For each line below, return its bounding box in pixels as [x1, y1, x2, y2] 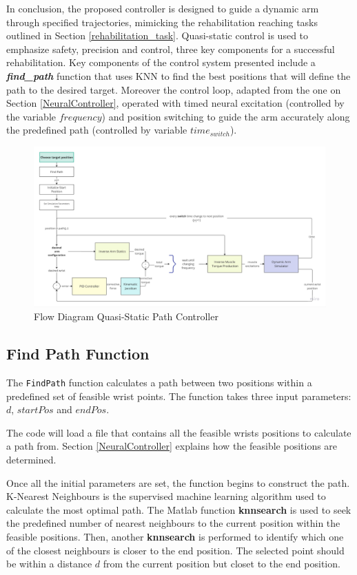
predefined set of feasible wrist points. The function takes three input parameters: [6, 388, 351, 403]
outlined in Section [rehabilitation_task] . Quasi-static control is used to [6, 28, 309, 43]
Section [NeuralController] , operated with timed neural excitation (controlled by [6, 96, 345, 110]
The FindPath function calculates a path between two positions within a [6, 375, 312, 390]
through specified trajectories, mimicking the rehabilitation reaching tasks [6, 14, 318, 29]
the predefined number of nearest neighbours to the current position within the [6, 516, 340, 530]
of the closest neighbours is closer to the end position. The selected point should [6, 543, 345, 557]
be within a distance [6, 556, 92, 571]
